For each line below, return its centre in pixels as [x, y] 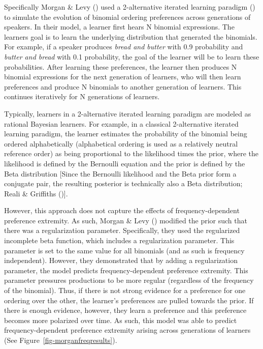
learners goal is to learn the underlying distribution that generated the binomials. [131, 36]
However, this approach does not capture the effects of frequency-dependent [122, 210]
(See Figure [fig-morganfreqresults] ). [61, 340]
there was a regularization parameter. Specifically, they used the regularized [122, 230]
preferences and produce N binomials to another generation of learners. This [123, 86]
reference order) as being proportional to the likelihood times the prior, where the [131, 153]
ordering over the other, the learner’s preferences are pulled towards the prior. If [129, 300]
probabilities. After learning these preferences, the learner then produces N [121, 66]
